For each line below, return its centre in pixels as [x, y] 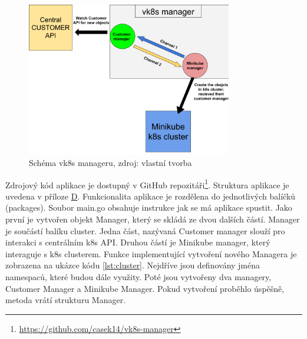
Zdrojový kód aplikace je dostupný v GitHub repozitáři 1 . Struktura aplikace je [147, 184]
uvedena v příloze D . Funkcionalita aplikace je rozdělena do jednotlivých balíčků [151, 196]
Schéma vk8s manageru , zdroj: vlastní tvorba [110, 162]
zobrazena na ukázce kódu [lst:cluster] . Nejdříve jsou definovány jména [133, 265]
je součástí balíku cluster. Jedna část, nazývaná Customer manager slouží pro [145, 230]
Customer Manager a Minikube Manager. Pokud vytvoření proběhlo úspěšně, [145, 288]
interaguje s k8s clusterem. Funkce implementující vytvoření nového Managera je [151, 253]
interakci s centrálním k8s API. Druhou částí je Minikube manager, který [138, 242]
